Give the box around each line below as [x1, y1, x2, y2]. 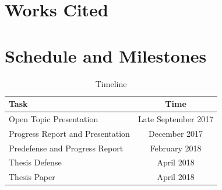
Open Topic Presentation [9, 112, 98, 125]
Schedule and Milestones [5, 43, 207, 67]
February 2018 [150, 141, 202, 154]
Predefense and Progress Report [9, 141, 124, 154]
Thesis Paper [9, 171, 55, 183]
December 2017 [148, 127, 203, 139]
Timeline [95, 77, 127, 89]
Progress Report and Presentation [9, 127, 130, 139]
